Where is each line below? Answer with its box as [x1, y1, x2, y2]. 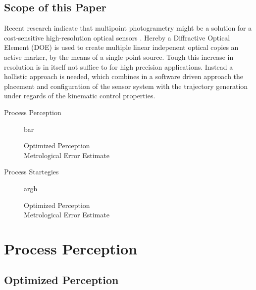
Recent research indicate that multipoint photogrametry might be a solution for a [4, 23, 252, 33]
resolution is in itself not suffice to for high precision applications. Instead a [4, 61, 233, 72]
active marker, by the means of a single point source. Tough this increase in [4, 51, 234, 62]
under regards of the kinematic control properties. [4, 90, 155, 101]
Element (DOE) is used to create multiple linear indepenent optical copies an [4, 42, 239, 52]
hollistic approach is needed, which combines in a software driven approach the [4, 71, 244, 82]
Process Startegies [4, 166, 59, 177]
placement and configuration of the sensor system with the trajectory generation [4, 81, 248, 91]
